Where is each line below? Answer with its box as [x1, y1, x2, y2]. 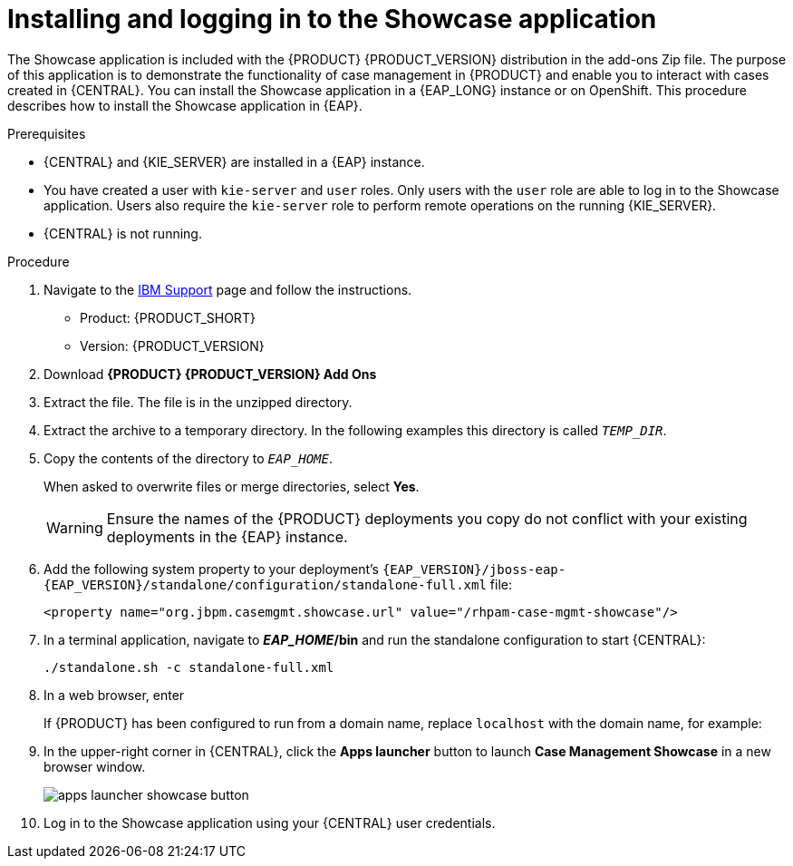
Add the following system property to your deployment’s [44, 560, 379, 577]
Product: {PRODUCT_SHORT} [80, 309, 256, 326]
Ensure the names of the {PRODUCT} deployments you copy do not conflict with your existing [106, 509, 748, 528]
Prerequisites [7, 125, 86, 141]
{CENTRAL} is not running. [44, 225, 202, 241]
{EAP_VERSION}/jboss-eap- [382, 561, 566, 577]
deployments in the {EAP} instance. [106, 527, 348, 546]
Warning [46, 518, 103, 537]
